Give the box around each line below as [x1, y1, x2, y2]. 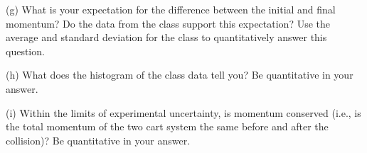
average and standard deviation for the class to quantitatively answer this [6, 30, 327, 45]
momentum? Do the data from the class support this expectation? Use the [6, 16, 331, 30]
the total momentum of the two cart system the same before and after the [6, 119, 329, 134]
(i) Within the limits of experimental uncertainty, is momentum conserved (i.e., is [6, 105, 361, 120]
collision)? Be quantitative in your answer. [6, 132, 191, 147]
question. [6, 43, 45, 58]
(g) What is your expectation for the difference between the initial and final [6, 2, 336, 16]
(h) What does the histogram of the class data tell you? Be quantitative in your [6, 67, 353, 82]
